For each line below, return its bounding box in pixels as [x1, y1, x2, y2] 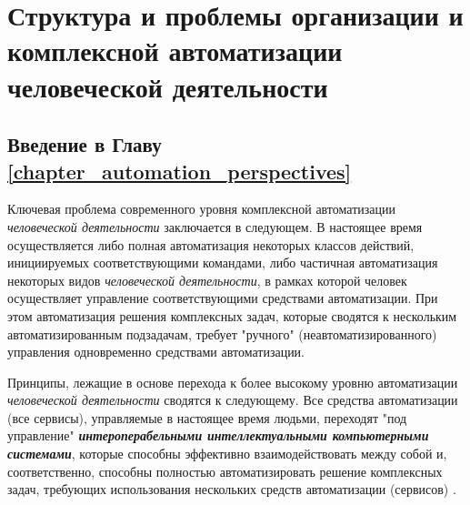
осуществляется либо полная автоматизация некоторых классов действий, [7, 235, 415, 254]
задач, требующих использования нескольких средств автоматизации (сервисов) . [7, 480, 456, 499]
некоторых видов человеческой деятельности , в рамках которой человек [7, 270, 407, 289]
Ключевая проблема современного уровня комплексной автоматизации [7, 199, 395, 218]
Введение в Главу [7, 130, 162, 158]
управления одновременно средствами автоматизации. [7, 342, 305, 361]
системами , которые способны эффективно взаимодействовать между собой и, [7, 444, 447, 463]
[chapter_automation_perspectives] [7, 157, 352, 185]
